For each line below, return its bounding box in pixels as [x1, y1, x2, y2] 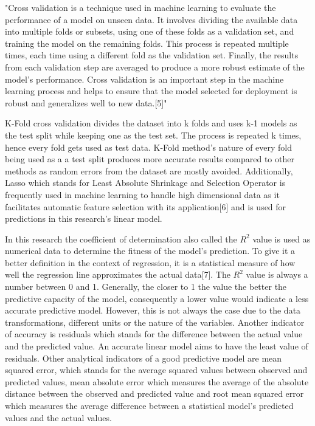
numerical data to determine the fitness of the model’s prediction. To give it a [5, 244, 296, 257]
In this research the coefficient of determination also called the [5, 232, 237, 245]
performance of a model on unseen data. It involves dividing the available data [5, 13, 298, 26]
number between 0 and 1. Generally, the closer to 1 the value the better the [5, 280, 287, 293]
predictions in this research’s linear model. [5, 212, 162, 225]
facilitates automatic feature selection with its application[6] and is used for [5, 200, 286, 213]
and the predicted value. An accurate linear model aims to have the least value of [5, 340, 308, 352]
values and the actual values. [5, 411, 112, 424]
